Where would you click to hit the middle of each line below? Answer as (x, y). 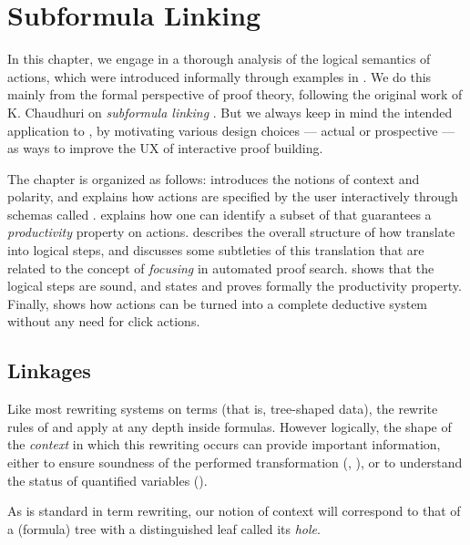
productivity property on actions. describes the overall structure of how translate (231, 232)
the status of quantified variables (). (107, 480)
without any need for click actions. (104, 321)
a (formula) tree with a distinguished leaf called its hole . (164, 528)
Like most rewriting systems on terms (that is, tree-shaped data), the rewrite (223, 409)
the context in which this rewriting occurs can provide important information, (224, 444)
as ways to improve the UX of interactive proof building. (165, 148)
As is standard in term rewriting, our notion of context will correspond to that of (234, 511)
